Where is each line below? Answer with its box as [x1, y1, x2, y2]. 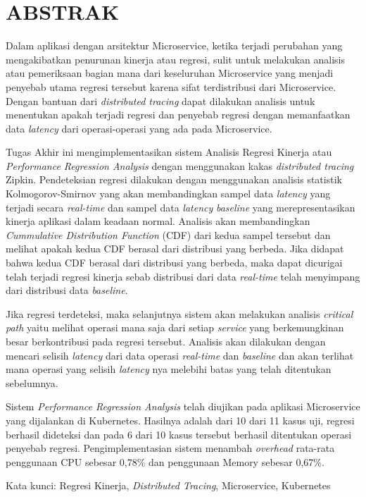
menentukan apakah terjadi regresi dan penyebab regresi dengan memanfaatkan [6, 107, 351, 122]
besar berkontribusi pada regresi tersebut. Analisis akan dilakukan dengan [6, 334, 326, 348]
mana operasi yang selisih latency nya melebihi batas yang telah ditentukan [6, 362, 332, 376]
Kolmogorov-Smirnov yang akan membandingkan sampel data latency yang [6, 186, 331, 201]
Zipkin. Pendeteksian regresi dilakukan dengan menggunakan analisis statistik [6, 172, 342, 187]
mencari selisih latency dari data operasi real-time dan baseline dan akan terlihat [6, 348, 354, 362]
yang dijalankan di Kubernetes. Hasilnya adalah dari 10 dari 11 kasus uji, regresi [6, 412, 355, 427]
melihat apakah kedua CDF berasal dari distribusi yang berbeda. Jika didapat [6, 241, 344, 256]
